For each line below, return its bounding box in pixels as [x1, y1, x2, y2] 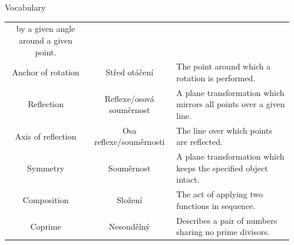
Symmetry [27, 161, 65, 174]
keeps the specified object [176, 161, 268, 174]
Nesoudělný [108, 220, 150, 232]
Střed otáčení [105, 66, 154, 78]
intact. [176, 173, 200, 186]
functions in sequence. [176, 199, 256, 211]
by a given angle [16, 22, 75, 35]
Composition [22, 194, 69, 206]
